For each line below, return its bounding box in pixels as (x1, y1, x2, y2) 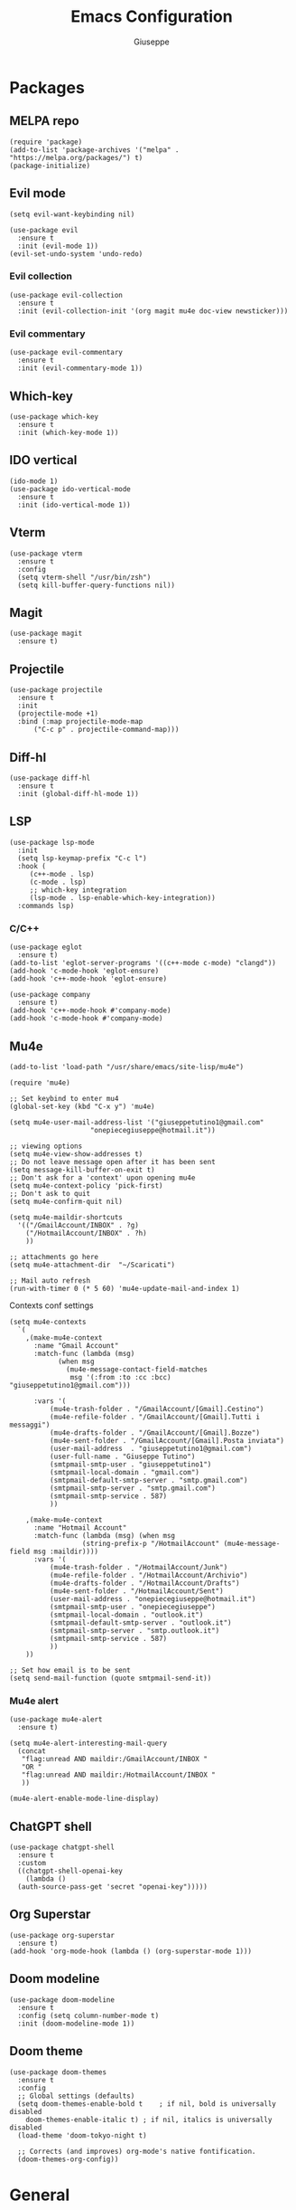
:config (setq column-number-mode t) (17, 2011, 160, 2020)
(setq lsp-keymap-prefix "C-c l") (17, 853, 147, 863)
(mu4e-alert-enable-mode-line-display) (9, 1794, 160, 1804)
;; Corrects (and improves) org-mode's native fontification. (17, 2147, 256, 2156)
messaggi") (9, 1420, 51, 1429)
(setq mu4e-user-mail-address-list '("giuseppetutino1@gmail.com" (9, 1117, 264, 1127)
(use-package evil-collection (9, 290, 124, 299)
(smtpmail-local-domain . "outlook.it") (49, 1610, 204, 1619)
